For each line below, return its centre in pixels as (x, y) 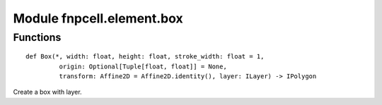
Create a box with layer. (47, 92)
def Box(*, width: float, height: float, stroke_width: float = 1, (145, 57)
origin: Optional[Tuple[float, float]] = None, (143, 66)
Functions (37, 37)
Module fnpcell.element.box (98, 18)
